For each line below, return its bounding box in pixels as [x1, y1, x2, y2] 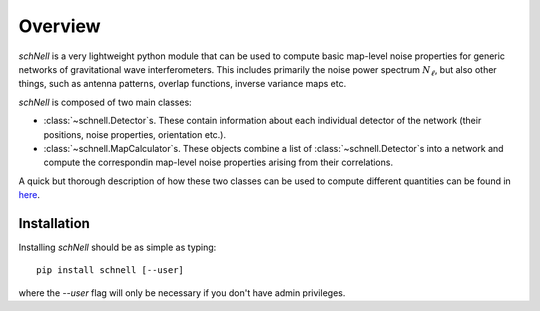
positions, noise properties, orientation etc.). [43, 128, 227, 140]
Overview [18, 15, 101, 37]
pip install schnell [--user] [36, 265, 185, 276]
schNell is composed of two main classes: [18, 96, 192, 108]
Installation [18, 215, 90, 232]
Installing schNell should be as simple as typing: [18, 241, 217, 253]
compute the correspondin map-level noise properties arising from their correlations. [43, 156, 394, 169]
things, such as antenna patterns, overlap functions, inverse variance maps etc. [18, 78, 347, 90]
